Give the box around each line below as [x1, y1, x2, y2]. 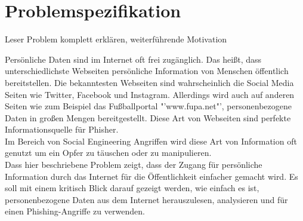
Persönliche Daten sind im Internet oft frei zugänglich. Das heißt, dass [5, 53, 262, 65]
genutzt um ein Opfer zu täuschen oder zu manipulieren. [5, 146, 212, 159]
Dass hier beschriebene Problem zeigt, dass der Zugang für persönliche [5, 158, 262, 171]
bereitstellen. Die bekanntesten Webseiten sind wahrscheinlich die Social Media [5, 76, 294, 88]
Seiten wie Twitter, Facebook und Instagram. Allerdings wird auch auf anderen [5, 88, 295, 100]
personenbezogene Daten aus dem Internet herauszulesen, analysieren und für [5, 193, 288, 205]
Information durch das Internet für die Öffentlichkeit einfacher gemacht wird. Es [5, 170, 298, 182]
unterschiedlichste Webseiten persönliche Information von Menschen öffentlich [5, 65, 289, 77]
